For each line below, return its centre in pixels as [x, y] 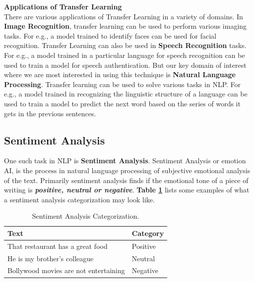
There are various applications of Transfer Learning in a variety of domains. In [124, 16]
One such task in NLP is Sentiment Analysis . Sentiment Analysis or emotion [125, 161]
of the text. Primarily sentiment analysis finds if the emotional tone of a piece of [126, 180]
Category [148, 233]
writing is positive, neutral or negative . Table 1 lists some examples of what [127, 190]
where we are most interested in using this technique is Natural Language [120, 74]
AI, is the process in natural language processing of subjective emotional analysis [127, 170]
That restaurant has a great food [58, 246]
